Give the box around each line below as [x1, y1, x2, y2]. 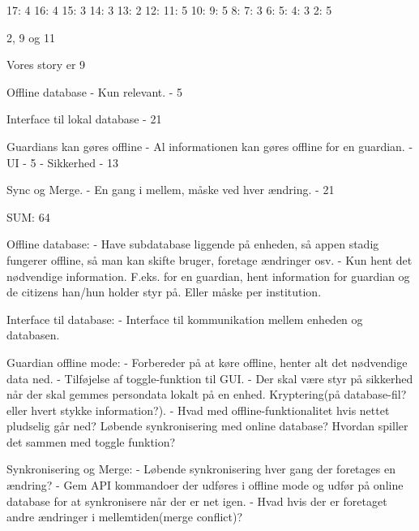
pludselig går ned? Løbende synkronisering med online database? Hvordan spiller [6, 417, 408, 434]
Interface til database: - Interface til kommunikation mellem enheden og [6, 310, 363, 327]
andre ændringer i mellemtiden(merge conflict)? [6, 508, 243, 525]
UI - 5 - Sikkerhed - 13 [6, 153, 119, 171]
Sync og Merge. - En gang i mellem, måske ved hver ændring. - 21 [6, 181, 335, 198]
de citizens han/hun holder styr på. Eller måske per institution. [6, 283, 322, 300]
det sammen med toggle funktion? [6, 433, 176, 450]
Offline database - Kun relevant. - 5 [6, 83, 183, 100]
